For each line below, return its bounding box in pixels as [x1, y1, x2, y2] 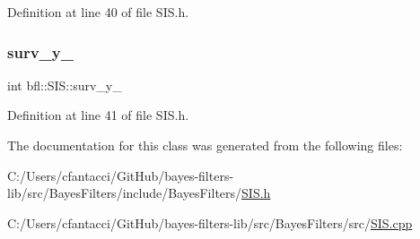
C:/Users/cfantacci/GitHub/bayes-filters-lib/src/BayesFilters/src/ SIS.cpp [7, 213, 413, 232]
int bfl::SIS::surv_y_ [7, 75, 122, 94]
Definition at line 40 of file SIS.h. [7, 3, 189, 21]
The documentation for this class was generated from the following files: [7, 136, 403, 154]
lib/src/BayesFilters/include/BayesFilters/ [7, 184, 242, 202]
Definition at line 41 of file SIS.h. [7, 106, 189, 124]
